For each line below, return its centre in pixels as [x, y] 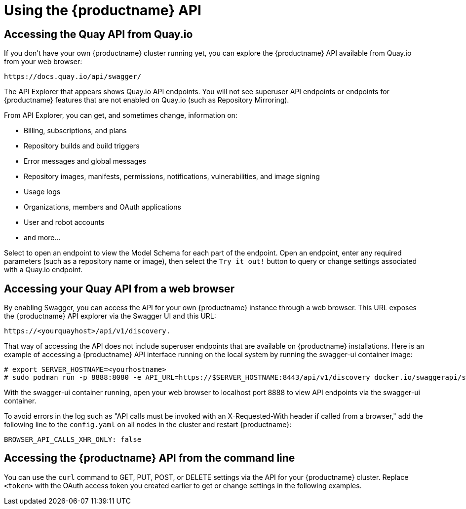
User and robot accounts [64, 222]
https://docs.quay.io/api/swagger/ [73, 77]
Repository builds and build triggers [82, 146]
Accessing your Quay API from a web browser [119, 289]
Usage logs [42, 192]
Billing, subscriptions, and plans [75, 131]
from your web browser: [43, 62]
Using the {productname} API [103, 10]
